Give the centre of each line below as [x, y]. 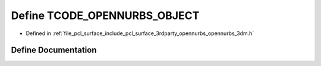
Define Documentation [54, 50]
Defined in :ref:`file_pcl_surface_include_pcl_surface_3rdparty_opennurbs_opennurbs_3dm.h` [140, 33]
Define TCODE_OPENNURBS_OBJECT [105, 15]
